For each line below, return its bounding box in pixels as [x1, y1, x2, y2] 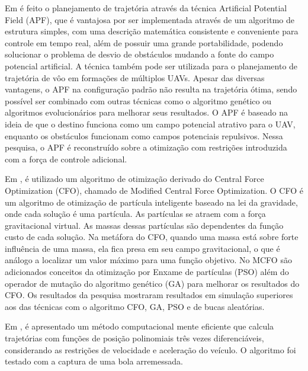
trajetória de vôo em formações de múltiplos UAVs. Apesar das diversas [5, 71, 265, 84]
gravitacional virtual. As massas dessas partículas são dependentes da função [5, 219, 284, 231]
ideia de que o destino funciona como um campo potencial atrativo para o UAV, [5, 117, 296, 130]
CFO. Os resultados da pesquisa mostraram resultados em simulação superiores [5, 289, 293, 301]
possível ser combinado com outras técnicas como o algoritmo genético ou [5, 94, 271, 107]
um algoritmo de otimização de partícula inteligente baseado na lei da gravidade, [5, 196, 298, 208]
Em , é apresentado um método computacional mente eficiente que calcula [5, 320, 274, 332]
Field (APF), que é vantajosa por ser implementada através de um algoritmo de [5, 13, 295, 25]
